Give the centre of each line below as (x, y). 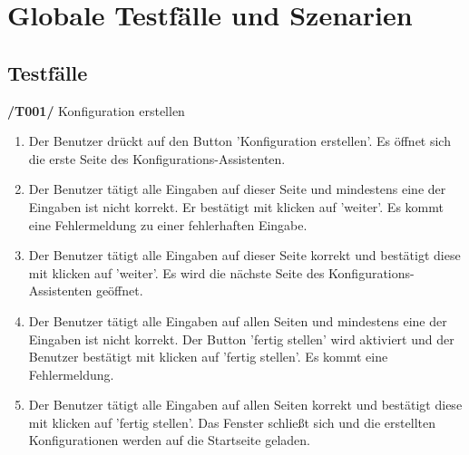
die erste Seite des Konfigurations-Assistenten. (157, 158)
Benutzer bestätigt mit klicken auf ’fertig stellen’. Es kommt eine (208, 357)
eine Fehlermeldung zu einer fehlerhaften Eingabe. (168, 224)
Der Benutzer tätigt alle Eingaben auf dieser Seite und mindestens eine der (237, 189)
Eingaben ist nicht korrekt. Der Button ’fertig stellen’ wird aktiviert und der (241, 339)
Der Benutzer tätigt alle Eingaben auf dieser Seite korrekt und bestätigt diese (244, 255)
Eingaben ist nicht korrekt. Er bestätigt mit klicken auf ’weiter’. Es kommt (236, 206)
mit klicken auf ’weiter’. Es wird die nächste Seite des (176, 272)
